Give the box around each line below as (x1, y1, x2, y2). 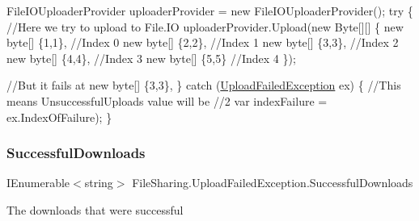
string (84, 174, 113, 191)
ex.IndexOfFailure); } (6, 108, 112, 125)
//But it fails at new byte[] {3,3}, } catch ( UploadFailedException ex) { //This (6, 77, 401, 94)
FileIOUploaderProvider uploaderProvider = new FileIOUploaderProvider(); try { (6, 2, 413, 19)
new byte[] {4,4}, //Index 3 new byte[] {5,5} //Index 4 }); (6, 49, 296, 66)
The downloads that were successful (6, 201, 184, 218)
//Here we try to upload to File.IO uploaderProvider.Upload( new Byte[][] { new (6, 18, 404, 35)
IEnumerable (6, 174, 70, 191)
